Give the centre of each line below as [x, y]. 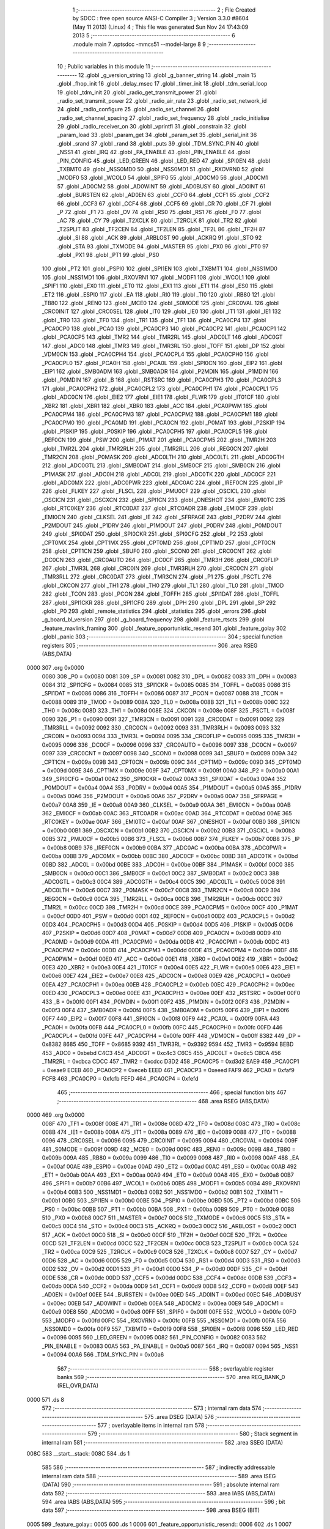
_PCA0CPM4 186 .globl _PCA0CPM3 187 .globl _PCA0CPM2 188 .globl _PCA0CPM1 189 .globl [160, 414]
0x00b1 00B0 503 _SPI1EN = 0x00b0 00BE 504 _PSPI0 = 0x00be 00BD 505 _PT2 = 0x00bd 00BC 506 [171, 1201]
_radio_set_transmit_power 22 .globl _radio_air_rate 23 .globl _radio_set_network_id [162, 100]
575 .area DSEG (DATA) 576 [179, 1416]
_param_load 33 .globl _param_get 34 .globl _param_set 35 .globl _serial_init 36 [157, 135]
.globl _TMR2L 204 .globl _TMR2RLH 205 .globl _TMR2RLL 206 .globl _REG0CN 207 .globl [155, 448]
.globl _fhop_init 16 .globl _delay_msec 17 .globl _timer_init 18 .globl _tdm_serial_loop [162, 84]
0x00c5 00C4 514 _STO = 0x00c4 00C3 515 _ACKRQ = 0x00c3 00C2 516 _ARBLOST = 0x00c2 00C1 [169, 1226]
